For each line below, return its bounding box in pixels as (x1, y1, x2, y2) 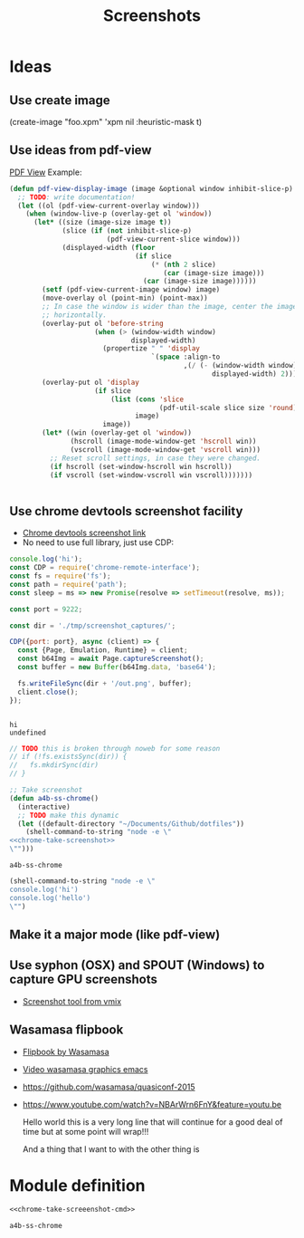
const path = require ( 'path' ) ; (9, 580, 128, 589)
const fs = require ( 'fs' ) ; (9, 571, 111, 581)
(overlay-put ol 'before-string (42, 319, 165, 328)
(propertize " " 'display (102, 344, 201, 353)
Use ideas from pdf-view (9, 142, 152, 158)
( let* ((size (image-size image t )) (33, 218, 172, 227)
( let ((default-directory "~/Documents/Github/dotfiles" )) (17, 819, 245, 829)
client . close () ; (17, 687, 79, 696)
